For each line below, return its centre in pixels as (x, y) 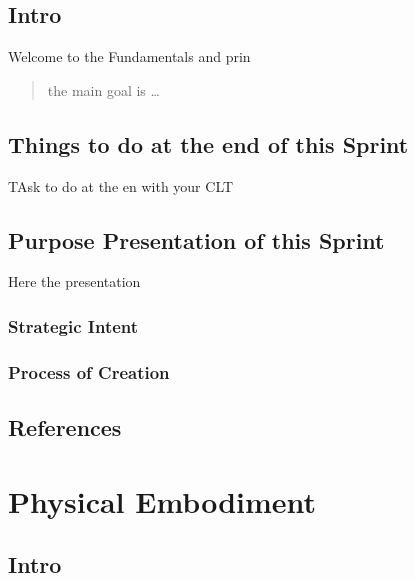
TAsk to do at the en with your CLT (121, 185)
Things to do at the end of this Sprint (208, 143)
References (65, 427)
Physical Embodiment (162, 500)
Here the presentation (74, 281)
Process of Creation (89, 371)
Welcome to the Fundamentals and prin (129, 56)
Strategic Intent (73, 325)
